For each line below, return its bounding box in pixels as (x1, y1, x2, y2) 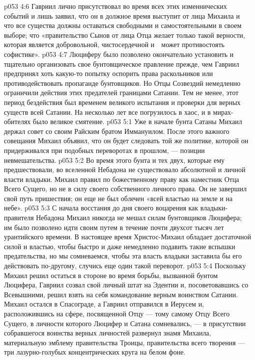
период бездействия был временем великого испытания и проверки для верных (4, 97, 241, 107)
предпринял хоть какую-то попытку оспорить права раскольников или (4, 68, 213, 78)
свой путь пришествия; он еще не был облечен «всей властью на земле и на (4, 193, 233, 203)
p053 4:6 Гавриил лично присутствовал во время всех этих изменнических (4, 1, 227, 11)
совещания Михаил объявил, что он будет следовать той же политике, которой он (4, 135, 249, 146)
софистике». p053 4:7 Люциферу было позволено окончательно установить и (4, 49, 234, 59)
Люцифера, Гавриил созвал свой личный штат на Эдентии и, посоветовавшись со (4, 280, 249, 290)
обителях (4, 116, 31, 127)
